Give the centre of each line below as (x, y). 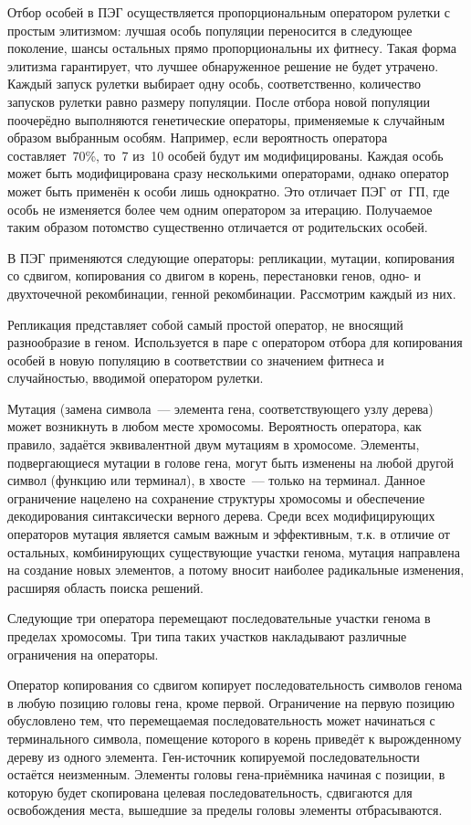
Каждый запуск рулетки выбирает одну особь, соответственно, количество (214, 84)
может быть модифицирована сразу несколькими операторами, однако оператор (228, 173)
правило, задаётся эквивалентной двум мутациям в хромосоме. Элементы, (214, 444)
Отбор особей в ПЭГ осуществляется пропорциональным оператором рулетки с (229, 12)
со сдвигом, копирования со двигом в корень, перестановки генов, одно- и (214, 275)
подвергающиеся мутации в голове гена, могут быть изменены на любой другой (231, 462)
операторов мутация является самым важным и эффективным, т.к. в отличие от (229, 534)
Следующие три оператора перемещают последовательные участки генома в (219, 618)
